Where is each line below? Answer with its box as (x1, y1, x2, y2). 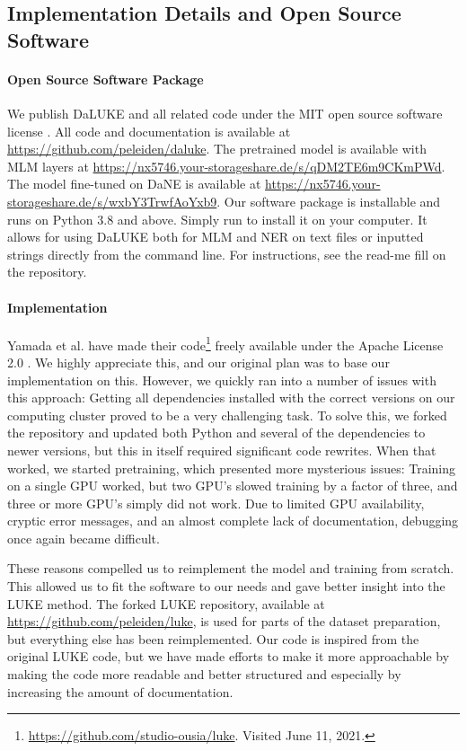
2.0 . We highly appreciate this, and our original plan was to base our (7, 352, 390, 371)
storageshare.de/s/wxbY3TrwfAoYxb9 (7, 191, 217, 210)
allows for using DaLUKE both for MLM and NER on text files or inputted (7, 227, 424, 246)
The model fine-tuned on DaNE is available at (7, 174, 261, 193)
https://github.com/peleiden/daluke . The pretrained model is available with (7, 139, 427, 158)
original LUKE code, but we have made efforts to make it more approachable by (7, 647, 450, 666)
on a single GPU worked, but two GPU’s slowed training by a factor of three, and (7, 476, 458, 495)
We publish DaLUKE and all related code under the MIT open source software (7, 103, 443, 122)
